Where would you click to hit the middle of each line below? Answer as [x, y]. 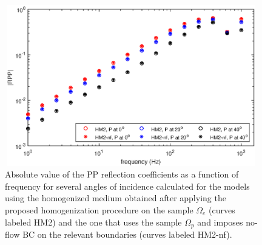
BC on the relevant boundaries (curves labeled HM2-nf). [127, 234]
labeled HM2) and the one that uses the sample [93, 222]
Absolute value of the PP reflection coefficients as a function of [122, 174]
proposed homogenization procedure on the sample [99, 209]
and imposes [220, 222]
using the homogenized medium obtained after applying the [116, 198]
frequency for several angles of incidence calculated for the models [127, 186]
